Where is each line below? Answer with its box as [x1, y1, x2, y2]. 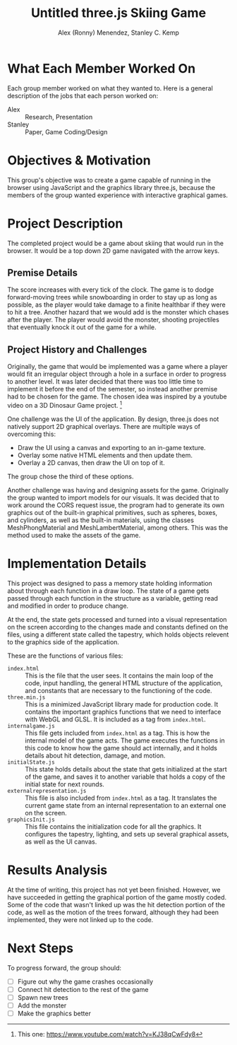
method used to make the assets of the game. [7, 531, 141, 539]
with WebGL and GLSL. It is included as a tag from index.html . [25, 715, 206, 724]
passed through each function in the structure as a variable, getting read [7, 594, 219, 602]
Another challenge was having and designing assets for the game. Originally [7, 485, 229, 494]
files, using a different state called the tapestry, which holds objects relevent [7, 630, 229, 639]
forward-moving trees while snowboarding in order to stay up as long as [7, 293, 217, 302]
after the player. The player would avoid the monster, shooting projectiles [7, 316, 220, 324]
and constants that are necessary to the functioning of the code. [25, 686, 212, 695]
